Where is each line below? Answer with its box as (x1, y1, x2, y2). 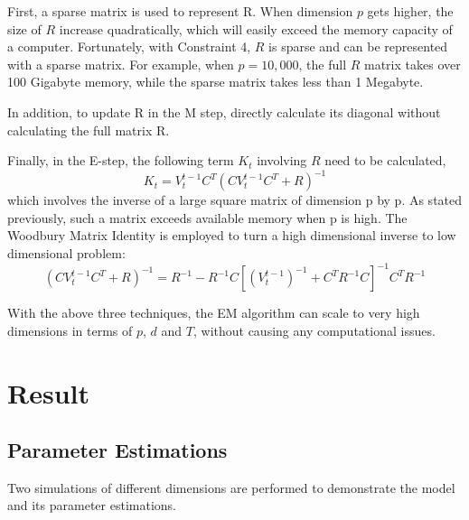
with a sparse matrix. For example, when (7, 54, 234, 73)
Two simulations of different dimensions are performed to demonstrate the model (7, 478, 455, 497)
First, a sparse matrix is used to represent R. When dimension (7, 2, 353, 20)
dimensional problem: (7, 244, 126, 263)
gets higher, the (367, 2, 454, 20)
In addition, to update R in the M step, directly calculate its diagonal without (7, 102, 441, 121)
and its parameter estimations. (7, 496, 176, 515)
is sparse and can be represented (268, 37, 448, 56)
